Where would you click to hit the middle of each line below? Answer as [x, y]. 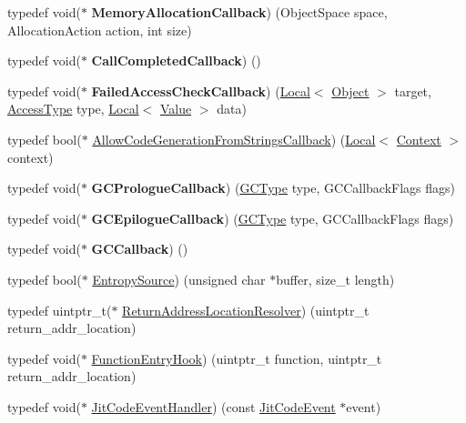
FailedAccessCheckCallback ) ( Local [201, 91]
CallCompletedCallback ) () [176, 60]
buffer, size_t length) [335, 279]
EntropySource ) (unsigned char [179, 279]
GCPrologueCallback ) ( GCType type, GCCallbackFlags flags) [274, 188]
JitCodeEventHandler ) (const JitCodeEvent [213, 406]
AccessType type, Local [73, 109]
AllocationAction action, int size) [100, 30]
